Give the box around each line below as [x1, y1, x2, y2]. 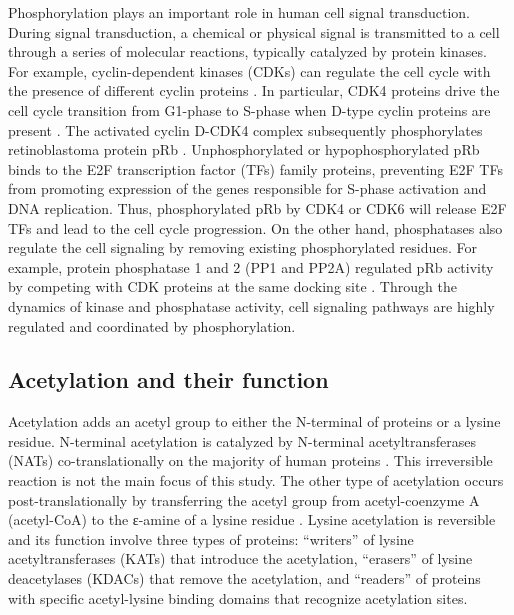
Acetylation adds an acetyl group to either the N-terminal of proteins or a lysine [8, 411, 501, 432]
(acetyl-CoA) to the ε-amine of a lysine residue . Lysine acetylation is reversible [8, 509, 496, 530]
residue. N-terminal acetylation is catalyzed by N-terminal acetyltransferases [8, 430, 476, 451]
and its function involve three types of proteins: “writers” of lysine [8, 528, 414, 549]
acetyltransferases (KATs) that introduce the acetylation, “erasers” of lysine [8, 548, 473, 569]
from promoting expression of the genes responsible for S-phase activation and [8, 178, 487, 199]
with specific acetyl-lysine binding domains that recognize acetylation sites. [8, 587, 468, 608]
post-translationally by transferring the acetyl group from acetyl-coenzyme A [8, 489, 480, 510]
